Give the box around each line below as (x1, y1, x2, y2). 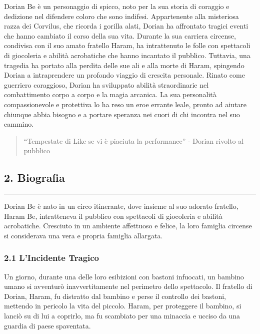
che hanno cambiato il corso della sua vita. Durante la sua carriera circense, (4, 30, 236, 41)
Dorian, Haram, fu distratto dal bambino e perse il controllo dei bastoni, (4, 290, 226, 301)
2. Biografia (4, 170, 65, 185)
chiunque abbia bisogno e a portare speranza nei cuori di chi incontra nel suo (4, 109, 240, 119)
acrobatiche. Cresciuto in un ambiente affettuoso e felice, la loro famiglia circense (4, 220, 252, 231)
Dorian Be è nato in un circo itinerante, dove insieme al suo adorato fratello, (4, 201, 238, 211)
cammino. (4, 119, 34, 129)
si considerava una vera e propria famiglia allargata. (4, 230, 163, 240)
